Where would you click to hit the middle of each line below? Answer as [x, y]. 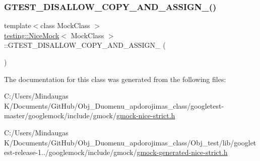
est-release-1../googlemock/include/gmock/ [71, 152]
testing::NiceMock [32, 35]
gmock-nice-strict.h [146, 115]
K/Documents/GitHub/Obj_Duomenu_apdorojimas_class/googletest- [114, 105]
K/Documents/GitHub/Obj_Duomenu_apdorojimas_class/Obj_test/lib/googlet [130, 142]
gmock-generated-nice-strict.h [182, 152]
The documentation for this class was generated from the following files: [115, 79]
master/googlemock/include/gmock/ [60, 115]
